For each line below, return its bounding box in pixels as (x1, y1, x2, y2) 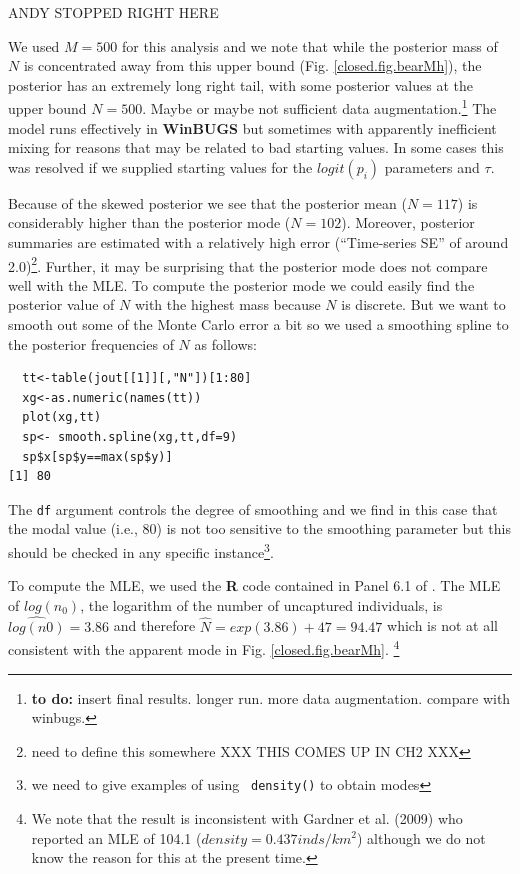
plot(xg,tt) (22, 410, 102, 425)
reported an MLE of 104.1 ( (31, 827, 202, 848)
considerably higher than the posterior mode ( (8, 212, 291, 233)
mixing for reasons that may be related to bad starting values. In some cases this (8, 137, 504, 158)
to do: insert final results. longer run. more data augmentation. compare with (31, 687, 511, 708)
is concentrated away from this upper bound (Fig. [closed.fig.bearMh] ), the (23, 55, 482, 76)
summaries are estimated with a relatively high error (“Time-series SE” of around (8, 232, 509, 252)
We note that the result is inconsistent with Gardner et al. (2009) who (31, 807, 463, 828)
